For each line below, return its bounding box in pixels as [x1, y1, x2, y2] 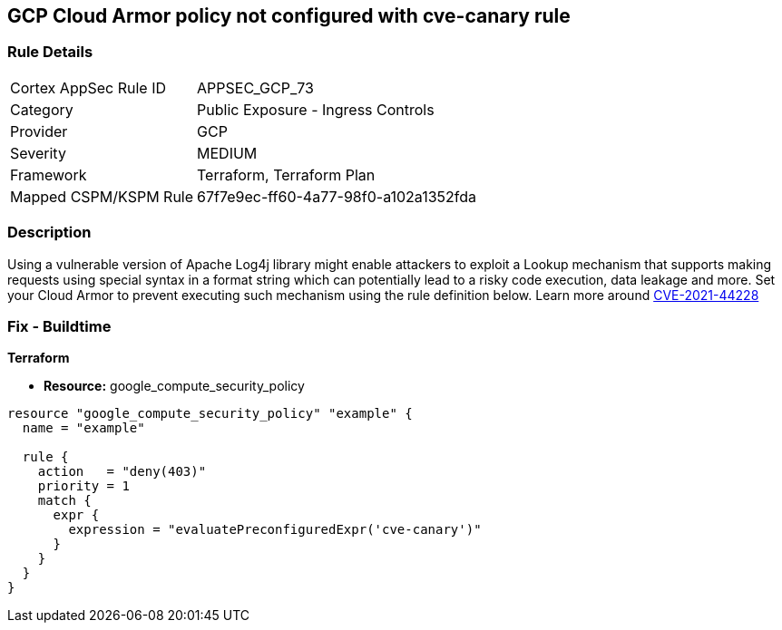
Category [10, 100, 73, 119]
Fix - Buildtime [7, 316, 112, 335]
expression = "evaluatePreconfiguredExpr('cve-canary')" [68, 522, 482, 538]
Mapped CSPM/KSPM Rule [10, 187, 194, 206]
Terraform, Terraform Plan [197, 165, 376, 184]
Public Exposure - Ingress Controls [197, 100, 435, 119]
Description [7, 223, 92, 242]
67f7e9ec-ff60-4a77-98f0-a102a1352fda [197, 187, 477, 206]
